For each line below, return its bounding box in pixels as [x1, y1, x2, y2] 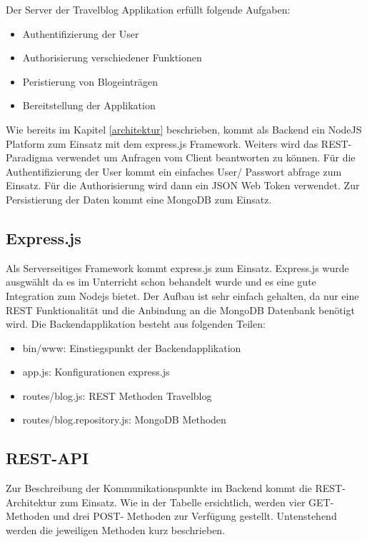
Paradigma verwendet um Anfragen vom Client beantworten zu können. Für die [6, 150, 356, 165]
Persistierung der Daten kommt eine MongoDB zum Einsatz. [6, 191, 272, 206]
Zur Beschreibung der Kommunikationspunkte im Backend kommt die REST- [6, 481, 346, 496]
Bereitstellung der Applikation [22, 98, 156, 113]
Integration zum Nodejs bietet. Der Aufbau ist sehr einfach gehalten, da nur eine [6, 288, 359, 303]
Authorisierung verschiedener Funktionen [22, 50, 202, 65]
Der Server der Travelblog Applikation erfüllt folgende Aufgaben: [6, 2, 291, 16]
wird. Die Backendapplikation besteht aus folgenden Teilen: [6, 316, 266, 331]
